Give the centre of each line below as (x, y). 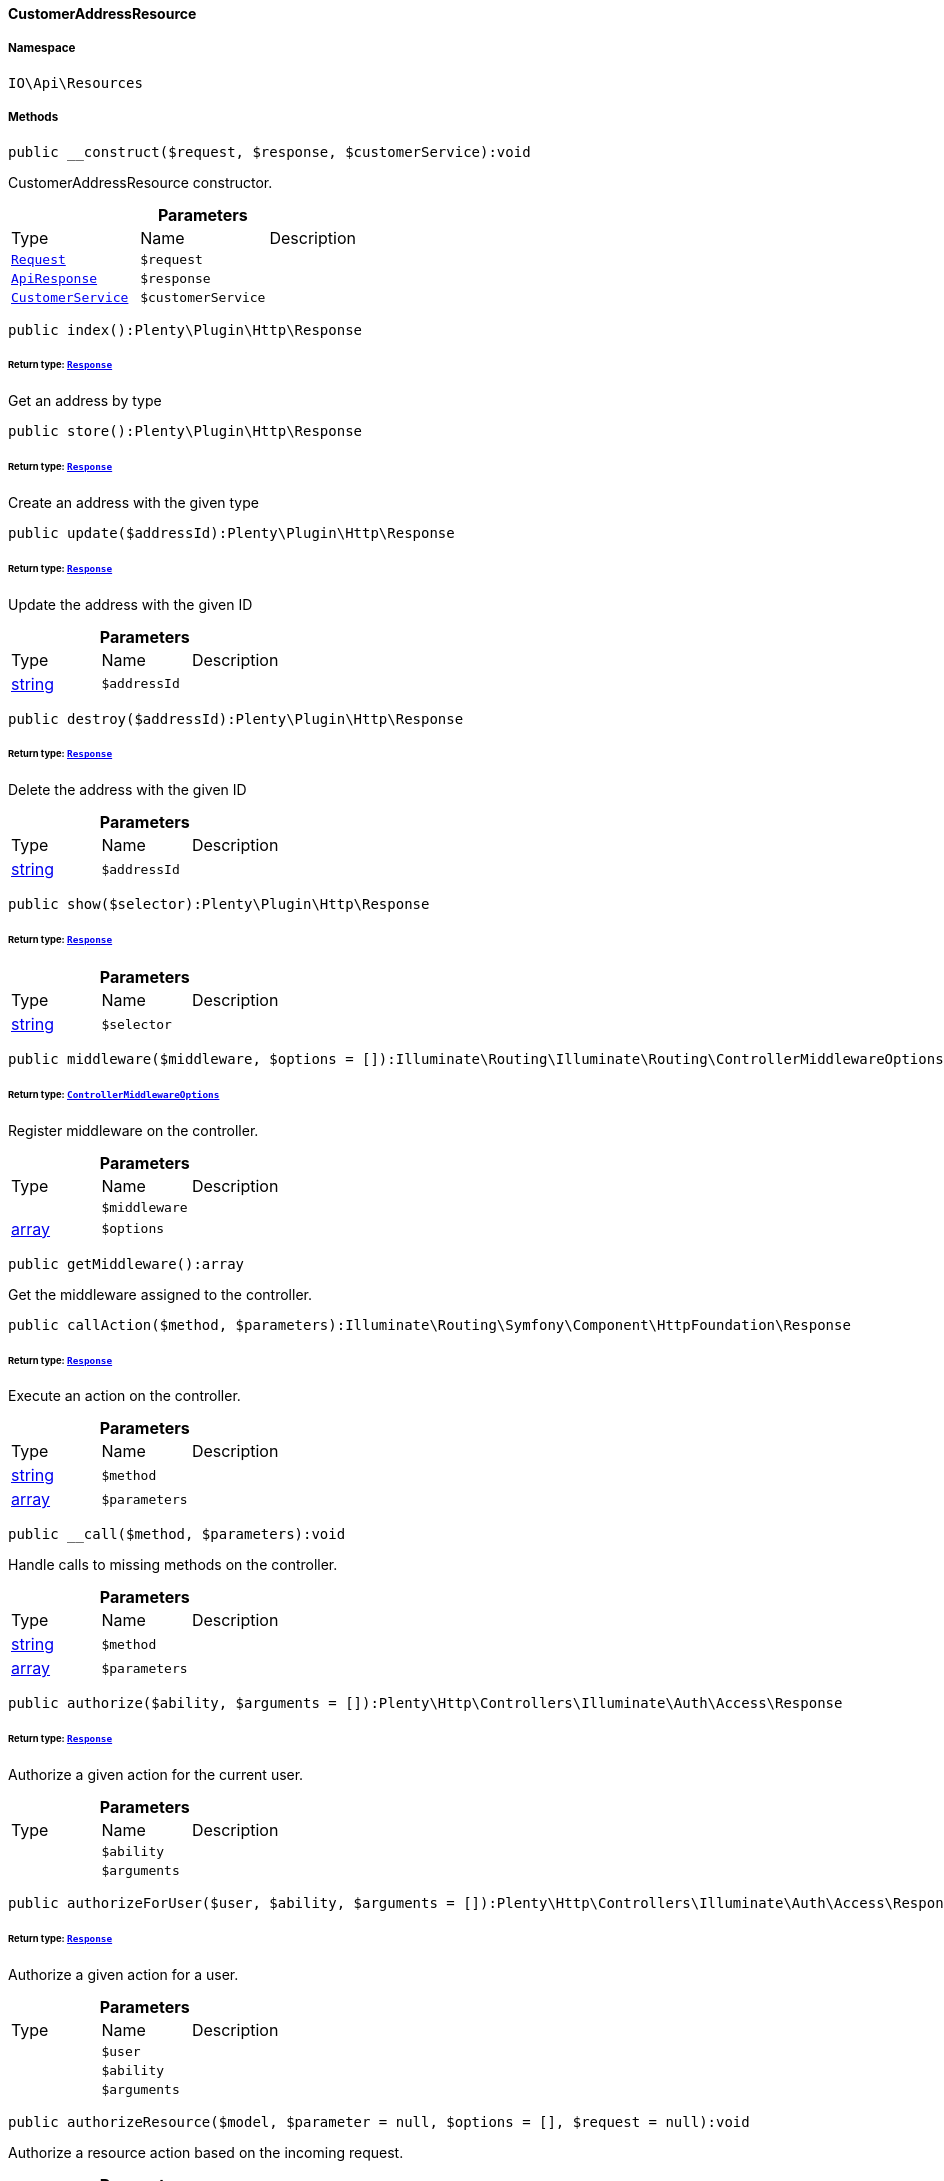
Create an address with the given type (133, 502)
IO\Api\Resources (75, 82)
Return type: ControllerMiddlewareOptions (114, 1094)
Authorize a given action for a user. (123, 1974)
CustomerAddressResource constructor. (140, 182)
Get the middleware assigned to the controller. (160, 1294)
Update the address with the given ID (130, 604)
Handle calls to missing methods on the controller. (173, 1565)
